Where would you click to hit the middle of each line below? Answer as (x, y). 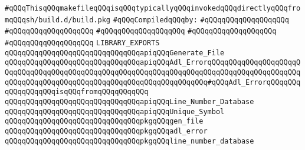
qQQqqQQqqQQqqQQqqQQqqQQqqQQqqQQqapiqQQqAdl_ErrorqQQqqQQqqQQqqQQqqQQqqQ (153, 63)
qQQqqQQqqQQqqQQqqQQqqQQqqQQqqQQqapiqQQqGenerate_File (115, 53)
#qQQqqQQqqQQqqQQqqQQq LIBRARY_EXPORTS (82, 43)
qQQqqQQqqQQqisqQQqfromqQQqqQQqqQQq (77, 92)
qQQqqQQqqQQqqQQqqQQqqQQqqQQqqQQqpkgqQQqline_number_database (129, 141)
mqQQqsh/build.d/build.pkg (58, 20)
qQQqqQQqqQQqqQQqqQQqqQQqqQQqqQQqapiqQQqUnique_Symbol (115, 111)
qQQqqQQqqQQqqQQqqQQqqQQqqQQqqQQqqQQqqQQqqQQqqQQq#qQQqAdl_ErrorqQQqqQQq (153, 82)
